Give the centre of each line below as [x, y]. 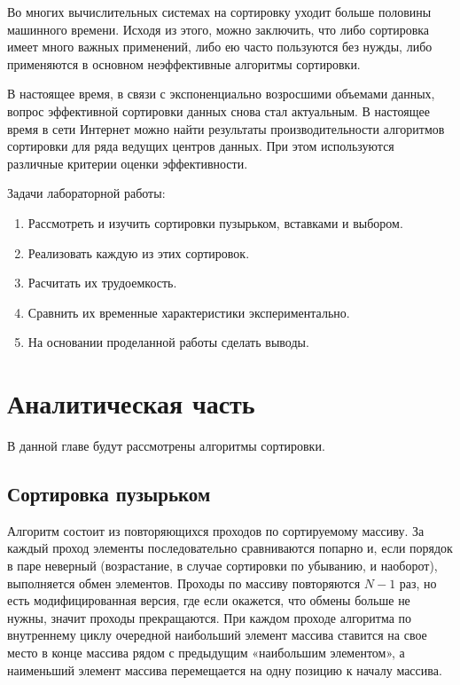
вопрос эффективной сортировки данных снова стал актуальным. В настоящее [218, 110]
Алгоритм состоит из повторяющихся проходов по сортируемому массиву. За [216, 530]
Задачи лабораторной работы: [86, 193]
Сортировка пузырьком [109, 494]
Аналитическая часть [131, 403]
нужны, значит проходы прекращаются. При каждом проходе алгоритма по [210, 617]
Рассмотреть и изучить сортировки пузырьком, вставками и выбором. [215, 222]
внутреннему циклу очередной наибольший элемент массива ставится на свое [217, 635]
